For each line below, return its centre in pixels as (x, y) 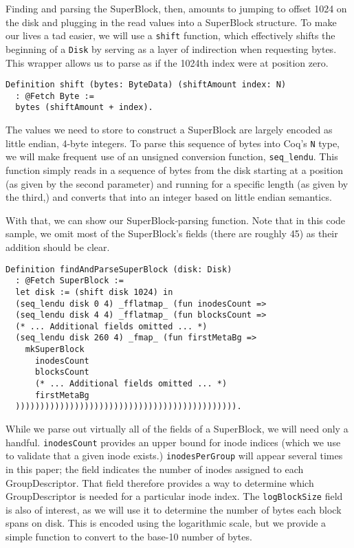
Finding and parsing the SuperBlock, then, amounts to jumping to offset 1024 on (176, 8)
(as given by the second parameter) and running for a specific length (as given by (177, 183)
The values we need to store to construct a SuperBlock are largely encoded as (169, 130)
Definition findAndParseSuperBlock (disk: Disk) (119, 269)
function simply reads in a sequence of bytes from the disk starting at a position (175, 169)
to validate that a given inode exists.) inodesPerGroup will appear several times (174, 456)
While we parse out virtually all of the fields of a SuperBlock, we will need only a (177, 429)
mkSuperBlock (55, 350)
